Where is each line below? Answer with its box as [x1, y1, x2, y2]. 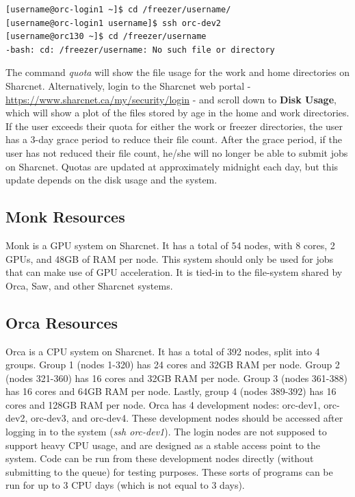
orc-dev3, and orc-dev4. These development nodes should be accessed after [30, 411, 343, 425]
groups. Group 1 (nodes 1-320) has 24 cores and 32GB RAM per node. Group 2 [5, 357, 340, 372]
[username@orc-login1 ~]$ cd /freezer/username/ [5, 5, 231, 14]
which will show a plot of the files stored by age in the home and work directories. [5, 105, 350, 120]
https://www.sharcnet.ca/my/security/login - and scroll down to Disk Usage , [5, 92, 337, 106]
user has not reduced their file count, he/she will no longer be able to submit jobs [5, 145, 348, 160]
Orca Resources [5, 311, 118, 333]
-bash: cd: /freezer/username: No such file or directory [5, 44, 275, 55]
